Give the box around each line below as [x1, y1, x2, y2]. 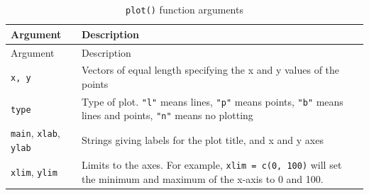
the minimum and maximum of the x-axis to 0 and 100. [81, 171, 324, 186]
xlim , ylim [11, 164, 57, 179]
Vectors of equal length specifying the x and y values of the [81, 62, 340, 77]
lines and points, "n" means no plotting [81, 108, 253, 123]
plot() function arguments [126, 2, 243, 16]
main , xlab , [11, 126, 60, 140]
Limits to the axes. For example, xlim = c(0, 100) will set [81, 157, 342, 172]
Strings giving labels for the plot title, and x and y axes [81, 133, 324, 147]
